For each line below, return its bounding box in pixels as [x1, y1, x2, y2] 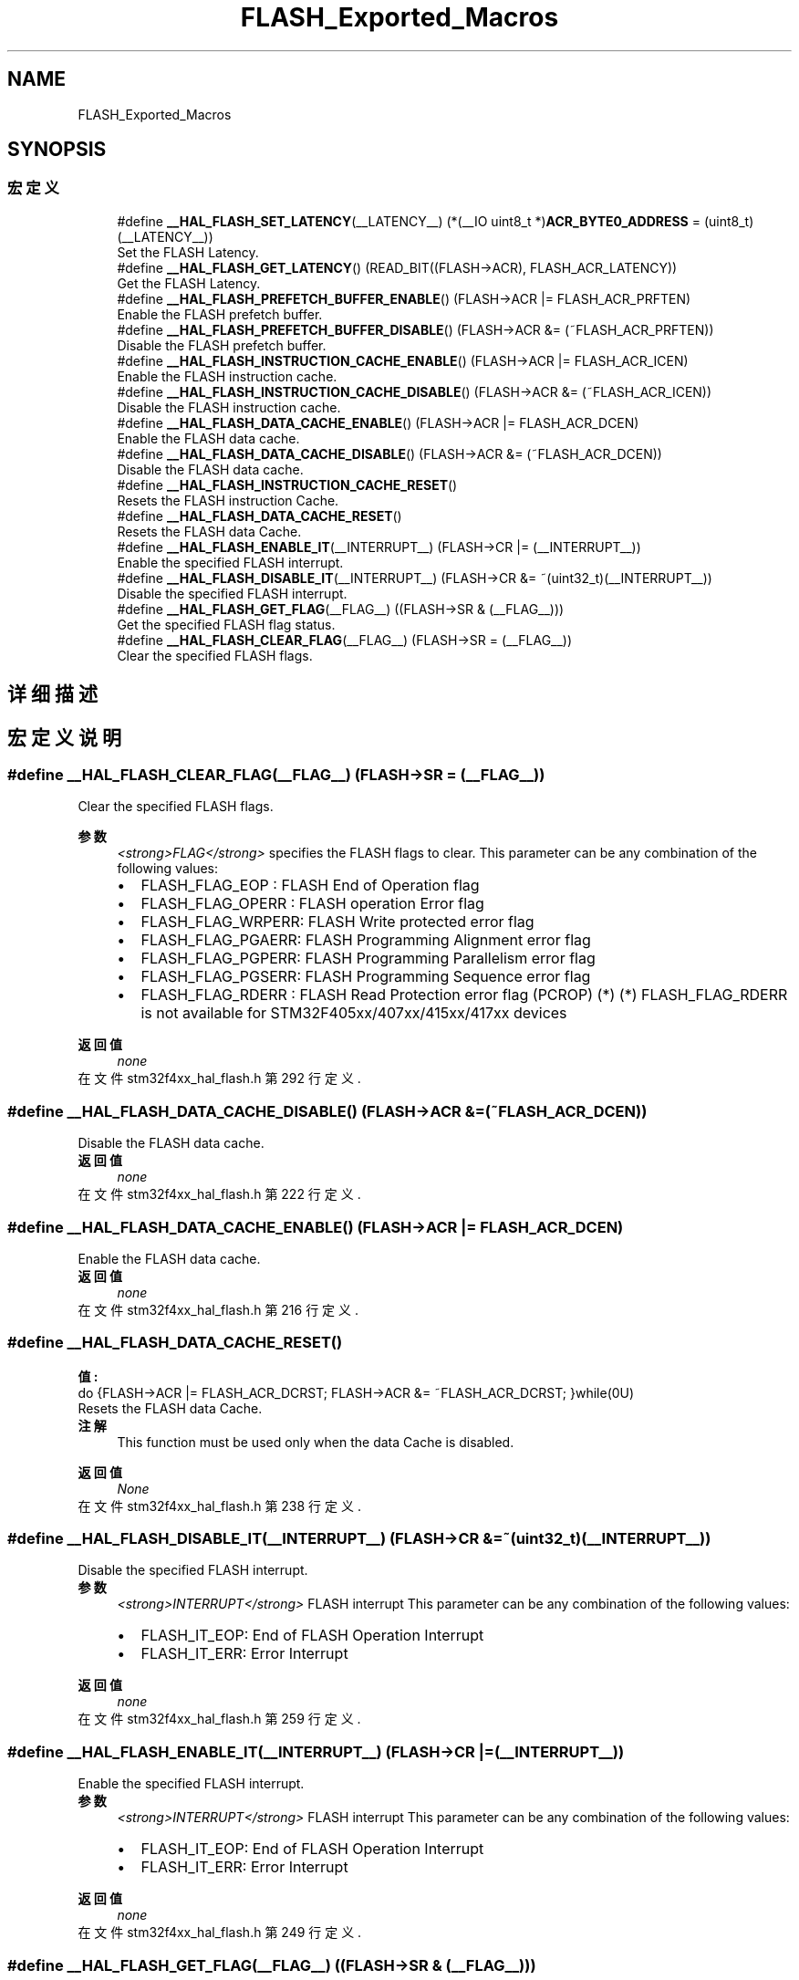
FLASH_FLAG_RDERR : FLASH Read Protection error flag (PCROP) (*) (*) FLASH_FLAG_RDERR [140, 985, 788, 1005]
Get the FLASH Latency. [117, 275, 261, 291]
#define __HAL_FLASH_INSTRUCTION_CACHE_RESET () [117, 476, 458, 493]
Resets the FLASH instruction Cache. [117, 492, 339, 508]
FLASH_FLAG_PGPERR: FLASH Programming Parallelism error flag [140, 949, 596, 968]
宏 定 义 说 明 [7, 725, 121, 749]
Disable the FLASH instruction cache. [117, 399, 341, 415]
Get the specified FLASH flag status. [117, 616, 336, 632]
